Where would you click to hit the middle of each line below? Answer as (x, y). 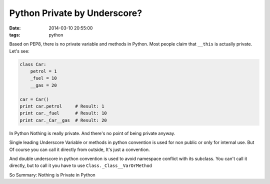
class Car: (33, 64)
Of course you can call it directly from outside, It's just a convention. (79, 149)
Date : (15, 28)
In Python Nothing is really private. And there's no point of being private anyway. (92, 133)
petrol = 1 (43, 71)
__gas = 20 (43, 85)
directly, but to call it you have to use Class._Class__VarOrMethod (81, 165)
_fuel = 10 (43, 78)
